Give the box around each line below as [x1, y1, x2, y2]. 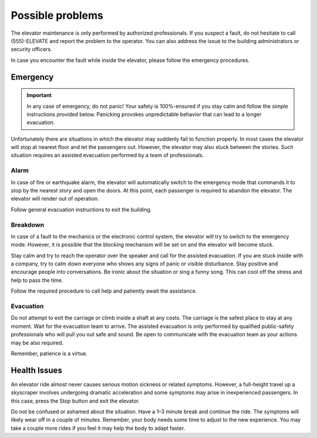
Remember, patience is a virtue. [11, 350, 88, 357]
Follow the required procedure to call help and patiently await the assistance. [11, 287, 197, 294]
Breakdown [11, 221, 44, 229]
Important [26, 92, 52, 99]
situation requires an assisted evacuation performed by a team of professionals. [11, 152, 204, 159]
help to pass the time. [11, 277, 63, 284]
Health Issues [11, 365, 63, 375]
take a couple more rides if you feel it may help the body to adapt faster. [11, 424, 186, 432]
